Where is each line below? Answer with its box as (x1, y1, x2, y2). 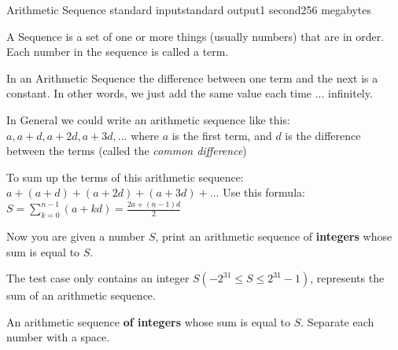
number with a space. (6, 329, 110, 345)
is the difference (285, 127, 361, 143)
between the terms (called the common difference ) (6, 142, 247, 159)
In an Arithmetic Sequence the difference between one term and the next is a (6, 69, 378, 86)
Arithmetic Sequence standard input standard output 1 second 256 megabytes (6, 2, 372, 17)
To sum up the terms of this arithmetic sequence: (6, 168, 244, 185)
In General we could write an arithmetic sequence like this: (6, 111, 290, 127)
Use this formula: (223, 184, 305, 201)
